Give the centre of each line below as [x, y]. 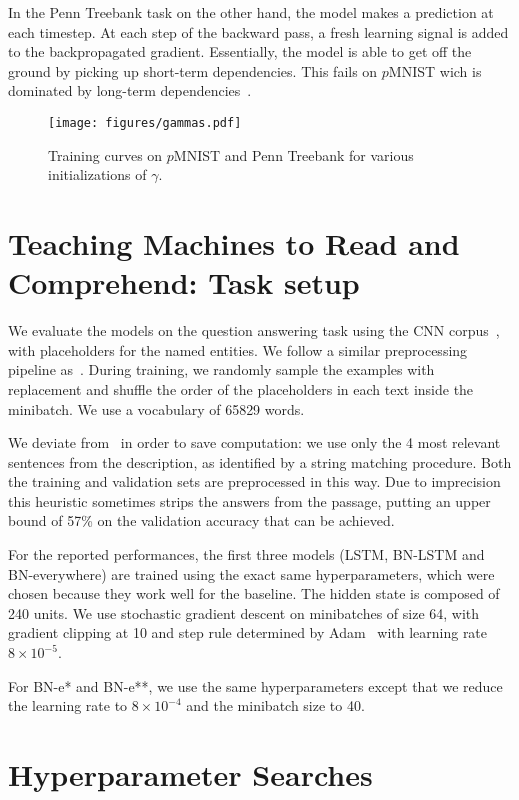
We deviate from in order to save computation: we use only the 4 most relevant [254, 442]
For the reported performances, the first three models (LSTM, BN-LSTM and [246, 554]
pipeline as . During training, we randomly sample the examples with [221, 369]
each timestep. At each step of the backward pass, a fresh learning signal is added [258, 31]
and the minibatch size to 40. [275, 705]
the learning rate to [68, 705]
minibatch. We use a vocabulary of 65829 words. [156, 408]
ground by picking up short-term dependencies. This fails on [193, 70]
